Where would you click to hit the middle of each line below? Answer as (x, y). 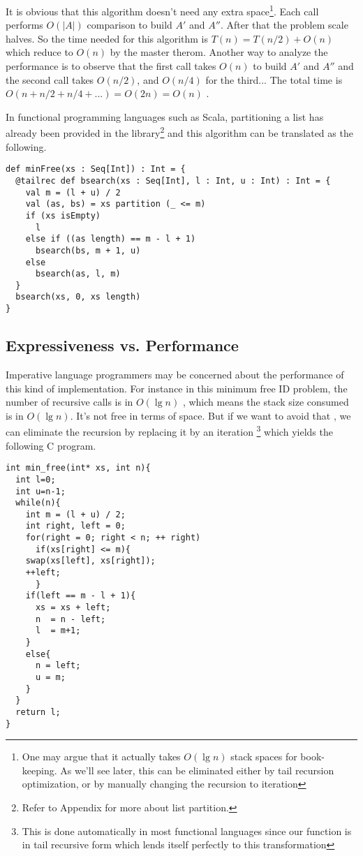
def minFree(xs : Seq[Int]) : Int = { (96, 169)
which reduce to (39, 52)
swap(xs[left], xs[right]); (90, 561)
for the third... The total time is (274, 79)
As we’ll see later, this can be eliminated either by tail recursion (197, 770)
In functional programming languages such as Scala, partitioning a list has (165, 116)
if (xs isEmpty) (63, 215)
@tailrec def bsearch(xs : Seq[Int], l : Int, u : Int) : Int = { (173, 180)
